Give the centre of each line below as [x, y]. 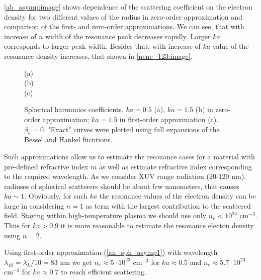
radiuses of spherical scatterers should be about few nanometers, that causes [122, 186]
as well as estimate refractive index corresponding [175, 166]
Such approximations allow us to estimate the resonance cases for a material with [129, 156]
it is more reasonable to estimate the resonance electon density [157, 225]
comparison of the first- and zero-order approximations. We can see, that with [124, 26]
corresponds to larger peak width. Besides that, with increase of [102, 46]
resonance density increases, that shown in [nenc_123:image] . [98, 56]
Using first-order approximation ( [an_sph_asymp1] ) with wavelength [111, 252]
